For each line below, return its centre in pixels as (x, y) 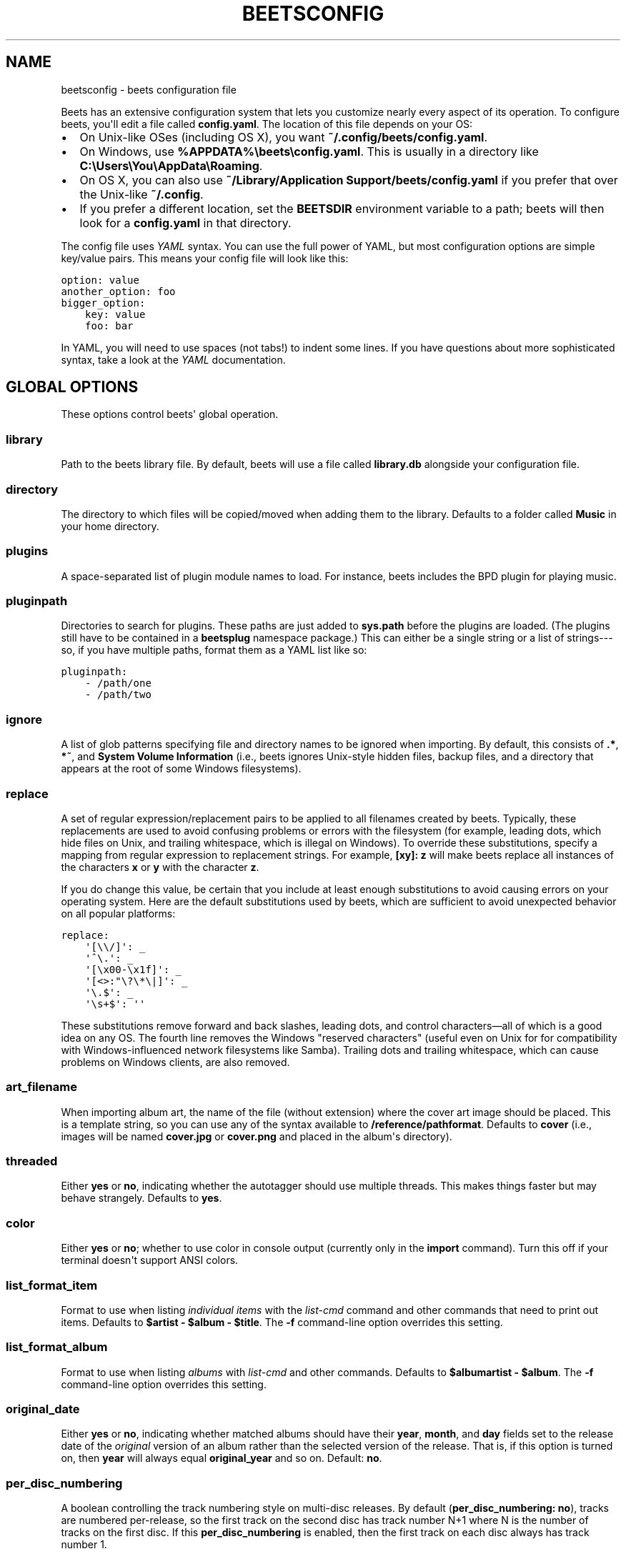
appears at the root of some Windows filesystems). (181, 769)
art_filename (41, 1087)
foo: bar (109, 325)
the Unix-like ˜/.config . (141, 194)
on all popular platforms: (118, 913)
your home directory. (110, 526)
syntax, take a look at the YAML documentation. (173, 359)
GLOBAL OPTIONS (72, 387)
